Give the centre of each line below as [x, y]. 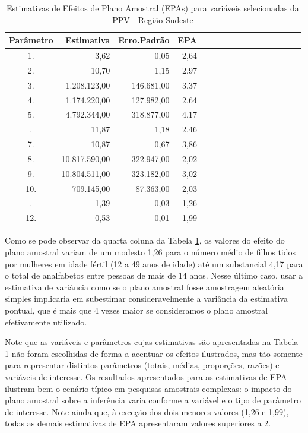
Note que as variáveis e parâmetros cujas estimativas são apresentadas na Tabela [152, 342]
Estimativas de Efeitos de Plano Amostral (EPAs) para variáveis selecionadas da [153, 8]
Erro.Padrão [144, 40]
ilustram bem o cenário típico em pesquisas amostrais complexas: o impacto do [148, 388]
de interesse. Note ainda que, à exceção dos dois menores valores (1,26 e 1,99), [147, 411]
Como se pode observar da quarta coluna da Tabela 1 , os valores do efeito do [145, 240]
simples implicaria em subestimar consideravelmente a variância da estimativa [146, 298]
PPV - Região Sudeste [153, 19]
